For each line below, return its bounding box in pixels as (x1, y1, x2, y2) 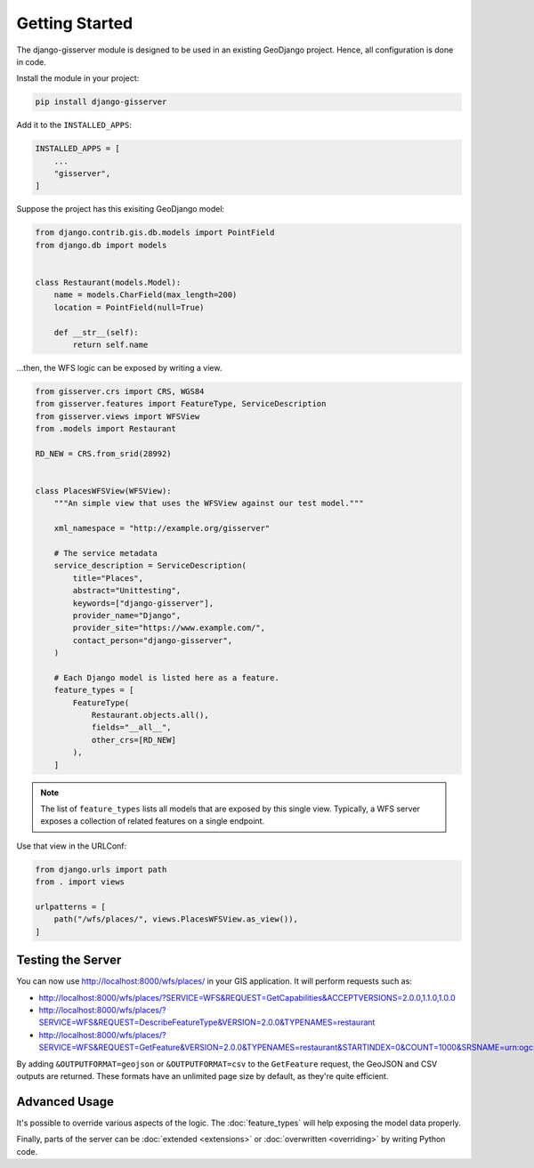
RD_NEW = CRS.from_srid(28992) (35, 448, 173, 458)
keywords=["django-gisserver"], (72, 598, 214, 608)
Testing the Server (16, 953, 122, 968)
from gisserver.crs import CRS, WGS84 (35, 386, 205, 396)
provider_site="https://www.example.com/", (72, 623, 266, 633)
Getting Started (16, 13, 133, 33)
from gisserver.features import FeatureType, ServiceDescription (35, 399, 327, 409)
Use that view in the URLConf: (16, 841, 127, 851)
